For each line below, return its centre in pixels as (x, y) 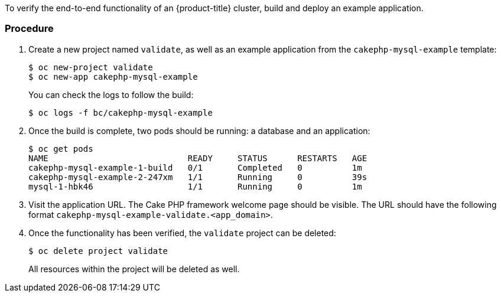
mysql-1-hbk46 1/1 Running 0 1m (195, 186)
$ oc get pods (61, 148)
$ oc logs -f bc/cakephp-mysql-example (121, 112)
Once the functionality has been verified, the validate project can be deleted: (182, 233)
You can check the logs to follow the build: (111, 94)
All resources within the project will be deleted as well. (134, 269)
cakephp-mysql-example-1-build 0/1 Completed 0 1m (195, 167)
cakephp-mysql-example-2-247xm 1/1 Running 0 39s (198, 177)
